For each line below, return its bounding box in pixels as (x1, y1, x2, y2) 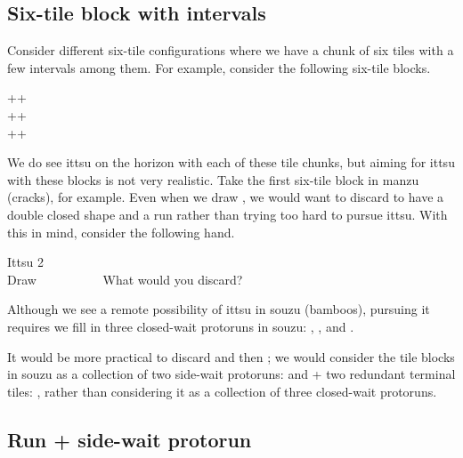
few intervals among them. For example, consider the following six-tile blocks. (7, 58, 431, 76)
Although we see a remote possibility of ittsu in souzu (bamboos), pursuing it (7, 300, 430, 318)
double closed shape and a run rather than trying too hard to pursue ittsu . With (7, 205, 448, 223)
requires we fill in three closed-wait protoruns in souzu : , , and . (7, 317, 354, 335)
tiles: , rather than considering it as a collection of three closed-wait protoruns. (7, 382, 437, 400)
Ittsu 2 (7, 253, 44, 271)
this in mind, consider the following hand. (7, 222, 235, 241)
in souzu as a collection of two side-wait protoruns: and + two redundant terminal (7, 365, 456, 383)
